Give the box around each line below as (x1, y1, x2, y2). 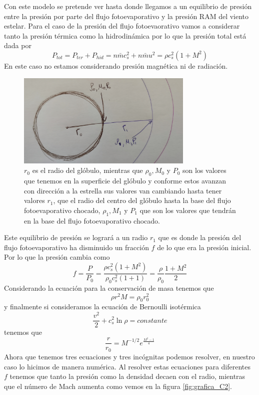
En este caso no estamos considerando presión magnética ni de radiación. (4, 60, 228, 71)
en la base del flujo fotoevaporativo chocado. (24, 215, 160, 226)
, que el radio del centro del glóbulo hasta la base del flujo (53, 195, 231, 206)
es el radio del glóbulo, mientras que (32, 165, 143, 175)
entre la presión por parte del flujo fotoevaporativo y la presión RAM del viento (4, 11, 249, 21)
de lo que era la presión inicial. (157, 242, 251, 252)
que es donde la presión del (158, 232, 241, 243)
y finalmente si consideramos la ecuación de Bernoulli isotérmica (4, 301, 201, 312)
